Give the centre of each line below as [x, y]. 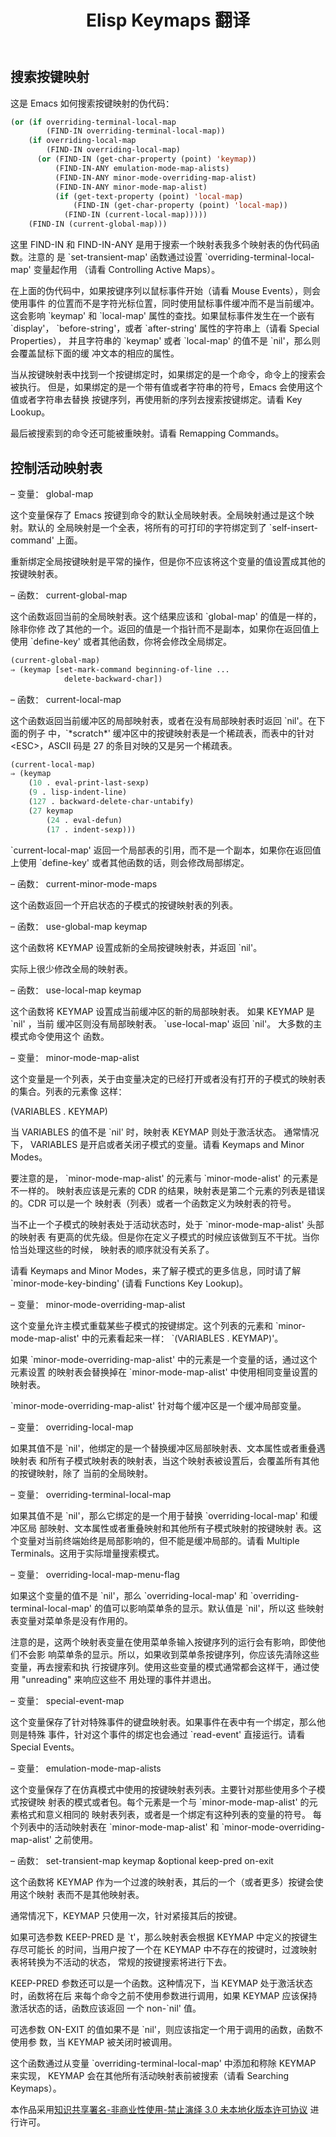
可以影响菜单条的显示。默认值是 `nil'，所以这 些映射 [218, 1608]
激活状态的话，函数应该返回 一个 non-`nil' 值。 [106, 2008]
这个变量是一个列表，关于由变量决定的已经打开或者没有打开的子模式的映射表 [168, 1078]
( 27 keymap [51, 811]
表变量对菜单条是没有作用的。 [71, 1620]
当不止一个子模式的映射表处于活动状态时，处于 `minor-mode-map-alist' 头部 [167, 1224]
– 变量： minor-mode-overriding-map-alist [98, 1304]
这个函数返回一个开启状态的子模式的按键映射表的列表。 [124, 905]
